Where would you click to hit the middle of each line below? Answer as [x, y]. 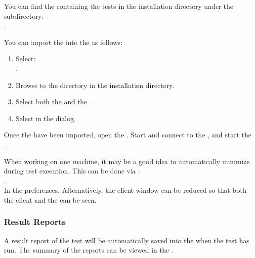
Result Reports [35, 222]
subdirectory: [24, 16]
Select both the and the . [53, 102]
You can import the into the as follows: [63, 42]
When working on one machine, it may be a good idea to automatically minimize [127, 161]
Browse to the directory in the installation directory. [95, 85]
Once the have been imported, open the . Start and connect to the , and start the [128, 135]
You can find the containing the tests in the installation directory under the [119, 6]
